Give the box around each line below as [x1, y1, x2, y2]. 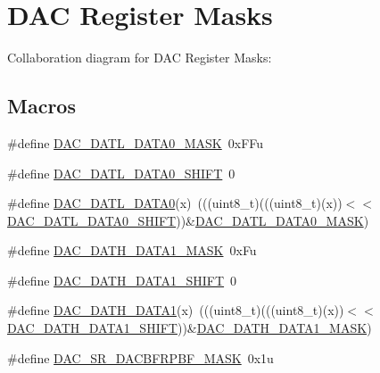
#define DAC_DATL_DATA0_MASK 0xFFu [7, 133, 264, 152]
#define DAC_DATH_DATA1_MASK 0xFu [7, 241, 257, 260]
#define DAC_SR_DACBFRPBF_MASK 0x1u [7, 348, 274, 367]
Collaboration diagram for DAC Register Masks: [7, 48, 272, 67]
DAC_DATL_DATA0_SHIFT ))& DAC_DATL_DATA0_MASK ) [7, 211, 369, 229]
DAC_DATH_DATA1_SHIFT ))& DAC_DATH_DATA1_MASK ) [7, 319, 372, 337]
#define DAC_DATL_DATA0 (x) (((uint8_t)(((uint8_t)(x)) [7, 194, 343, 212]
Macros [7, 92, 76, 120]
